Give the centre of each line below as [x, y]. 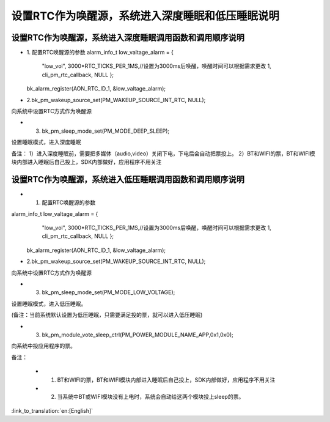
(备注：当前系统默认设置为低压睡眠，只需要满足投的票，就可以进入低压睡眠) [107, 315]
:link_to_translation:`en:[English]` [52, 410]
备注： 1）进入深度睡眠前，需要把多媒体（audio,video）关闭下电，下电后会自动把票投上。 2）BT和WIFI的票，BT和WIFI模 [163, 154]
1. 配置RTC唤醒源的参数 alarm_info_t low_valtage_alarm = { [100, 53]
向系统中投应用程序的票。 [43, 346]
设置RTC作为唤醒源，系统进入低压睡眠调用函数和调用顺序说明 [128, 180]
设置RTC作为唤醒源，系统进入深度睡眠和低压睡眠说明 [145, 16]
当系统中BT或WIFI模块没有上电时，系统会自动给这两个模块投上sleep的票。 [151, 397]
